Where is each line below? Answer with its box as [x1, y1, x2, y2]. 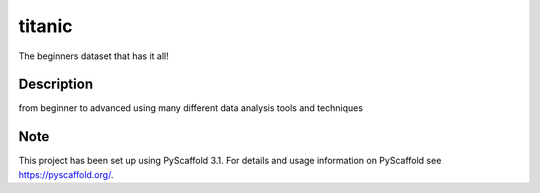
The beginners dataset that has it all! [18, 50, 169, 62]
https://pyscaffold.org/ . [18, 168, 114, 180]
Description [18, 76, 94, 93]
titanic [18, 15, 73, 37]
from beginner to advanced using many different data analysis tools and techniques [18, 102, 364, 114]
